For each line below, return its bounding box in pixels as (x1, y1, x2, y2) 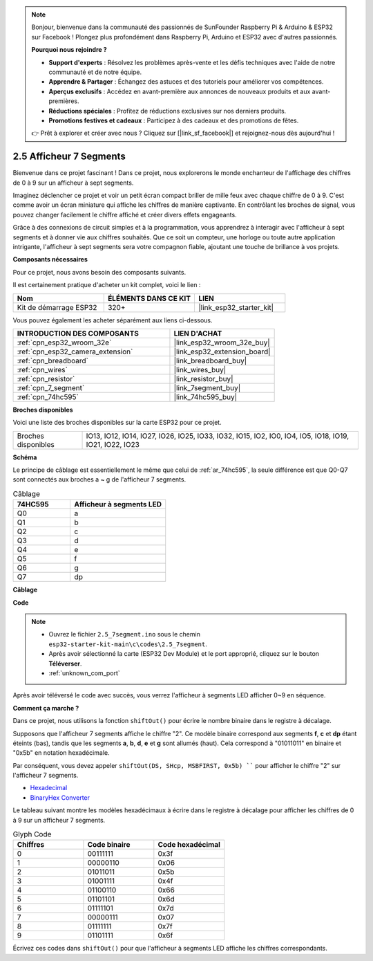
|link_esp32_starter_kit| (198, 302, 274, 312)
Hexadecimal (30, 784, 68, 792)
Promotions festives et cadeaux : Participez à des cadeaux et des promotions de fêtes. (48, 116, 299, 125)
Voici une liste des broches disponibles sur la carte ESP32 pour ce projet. (12, 419, 222, 427)
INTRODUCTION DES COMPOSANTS (17, 329, 140, 338)
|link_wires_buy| (173, 365, 227, 374)
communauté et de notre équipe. (48, 68, 142, 76)
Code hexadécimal (157, 840, 221, 850)
